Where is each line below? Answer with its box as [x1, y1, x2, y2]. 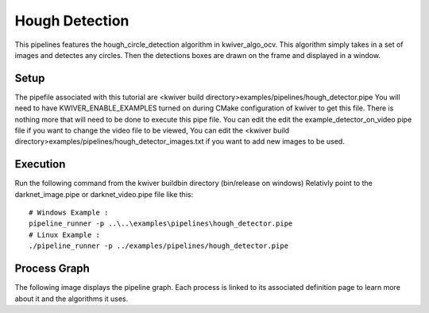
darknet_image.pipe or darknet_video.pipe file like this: [14, 189, 194, 199]
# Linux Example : [29, 230, 101, 239]
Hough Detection [14, 12, 129, 29]
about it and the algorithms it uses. [14, 294, 129, 303]
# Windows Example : [29, 208, 109, 218]
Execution [14, 157, 66, 171]
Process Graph [14, 262, 91, 276]
